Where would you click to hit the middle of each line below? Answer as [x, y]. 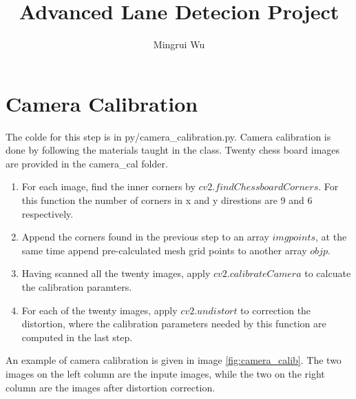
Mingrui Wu [179, 44]
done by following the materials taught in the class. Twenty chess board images [173, 150]
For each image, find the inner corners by [108, 186]
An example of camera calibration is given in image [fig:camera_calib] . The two [174, 360]
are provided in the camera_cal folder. [87, 163]
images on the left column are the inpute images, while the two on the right [165, 373]
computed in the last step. [77, 337]
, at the [331, 237]
